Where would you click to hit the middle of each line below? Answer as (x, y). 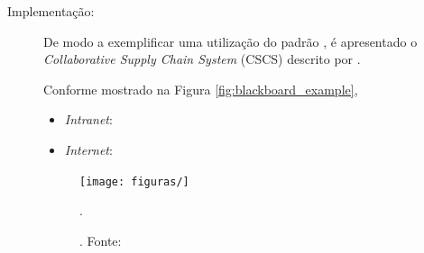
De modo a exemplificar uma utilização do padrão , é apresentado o (230, 41)
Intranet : (88, 119)
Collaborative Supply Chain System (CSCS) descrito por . (202, 59)
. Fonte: (101, 240)
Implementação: (51, 11)
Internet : (88, 149)
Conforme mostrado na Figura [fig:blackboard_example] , (201, 89)
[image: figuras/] (134, 181)
